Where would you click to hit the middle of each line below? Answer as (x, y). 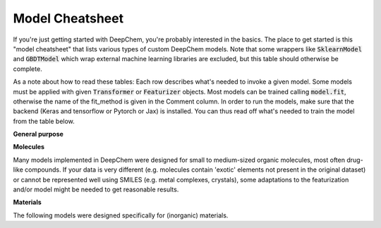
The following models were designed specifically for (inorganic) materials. (121, 215)
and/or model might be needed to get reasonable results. (96, 189)
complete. (28, 69)
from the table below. (44, 121)
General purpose (38, 134)
